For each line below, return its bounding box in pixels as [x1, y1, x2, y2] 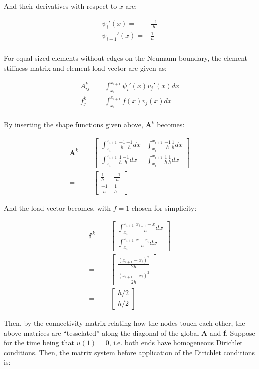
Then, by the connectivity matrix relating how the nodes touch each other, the [4, 317, 245, 328]
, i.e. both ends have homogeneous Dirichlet [109, 337, 243, 348]
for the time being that [4, 337, 74, 348]
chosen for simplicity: [131, 202, 197, 213]
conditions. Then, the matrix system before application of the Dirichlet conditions [4, 347, 255, 357]
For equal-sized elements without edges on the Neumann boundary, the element [4, 53, 247, 63]
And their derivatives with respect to [4, 1, 117, 11]
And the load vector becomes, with [4, 202, 111, 213]
